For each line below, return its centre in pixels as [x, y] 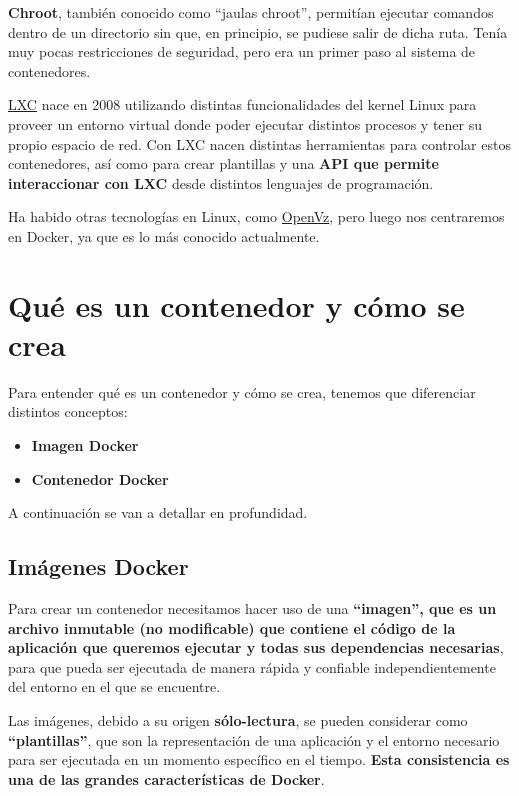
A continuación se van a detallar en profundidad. [158, 512]
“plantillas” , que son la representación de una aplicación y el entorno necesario [254, 739]
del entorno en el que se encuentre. [114, 686]
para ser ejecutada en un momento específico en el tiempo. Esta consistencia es [259, 759]
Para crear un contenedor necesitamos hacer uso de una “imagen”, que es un [252, 608]
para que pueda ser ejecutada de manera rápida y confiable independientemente [252, 666]
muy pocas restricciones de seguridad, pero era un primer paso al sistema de [242, 51]
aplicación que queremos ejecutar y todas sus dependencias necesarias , [256, 647]
